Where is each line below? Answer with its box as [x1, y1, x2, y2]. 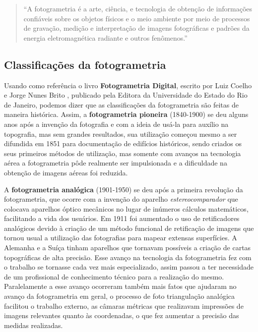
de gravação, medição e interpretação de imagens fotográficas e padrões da [23, 23, 250, 33]
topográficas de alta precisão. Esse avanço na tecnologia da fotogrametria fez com [4, 252, 252, 262]
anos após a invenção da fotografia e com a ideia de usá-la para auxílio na [4, 118, 229, 129]
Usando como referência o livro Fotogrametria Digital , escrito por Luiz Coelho [4, 80, 252, 90]
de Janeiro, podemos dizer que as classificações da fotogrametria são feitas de [4, 99, 239, 110]
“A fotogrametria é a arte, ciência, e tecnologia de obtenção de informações [23, 3, 253, 13]
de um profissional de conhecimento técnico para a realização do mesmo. [4, 271, 224, 281]
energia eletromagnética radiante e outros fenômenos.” [23, 32, 188, 43]
